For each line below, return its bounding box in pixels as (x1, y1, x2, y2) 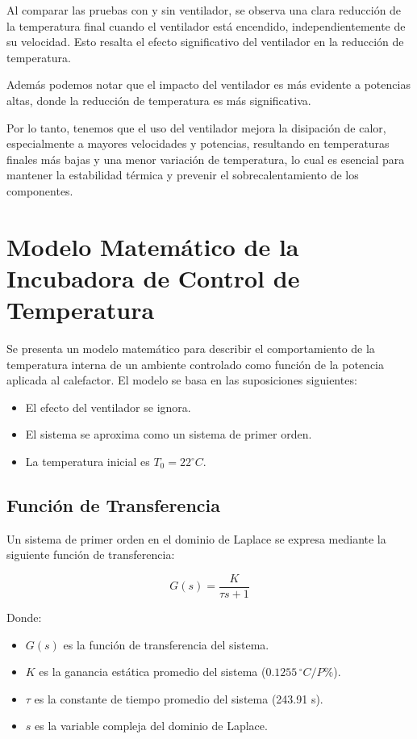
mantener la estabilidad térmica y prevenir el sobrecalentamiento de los (6, 166, 359, 183)
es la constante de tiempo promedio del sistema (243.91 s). (34, 690, 323, 707)
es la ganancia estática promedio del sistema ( (39, 663, 266, 680)
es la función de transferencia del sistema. (63, 636, 269, 653)
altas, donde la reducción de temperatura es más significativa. (6, 91, 311, 108)
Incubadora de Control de (6, 261, 300, 294)
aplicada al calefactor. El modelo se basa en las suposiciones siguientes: (6, 372, 357, 388)
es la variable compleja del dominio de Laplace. (35, 717, 268, 734)
